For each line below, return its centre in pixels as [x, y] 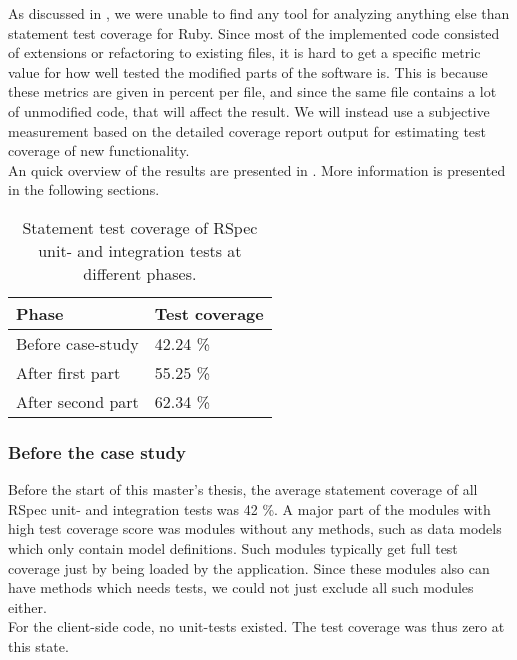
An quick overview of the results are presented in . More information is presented [257, 169]
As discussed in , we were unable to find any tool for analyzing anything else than [259, 13]
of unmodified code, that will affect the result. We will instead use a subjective [249, 110]
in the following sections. [84, 189]
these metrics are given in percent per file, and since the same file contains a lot [252, 91]
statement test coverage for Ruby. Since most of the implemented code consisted [254, 32]
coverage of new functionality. [99, 150]
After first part [68, 372]
